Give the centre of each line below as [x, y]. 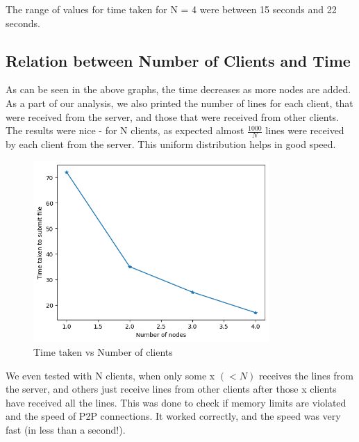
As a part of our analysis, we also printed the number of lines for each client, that [179, 103]
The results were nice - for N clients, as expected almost [125, 130]
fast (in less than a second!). [66, 429]
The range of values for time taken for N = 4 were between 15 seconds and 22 [171, 9]
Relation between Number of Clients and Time [178, 60]
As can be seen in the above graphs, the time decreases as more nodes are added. [178, 89]
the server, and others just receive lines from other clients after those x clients [171, 389]
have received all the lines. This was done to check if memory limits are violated [176, 402]
